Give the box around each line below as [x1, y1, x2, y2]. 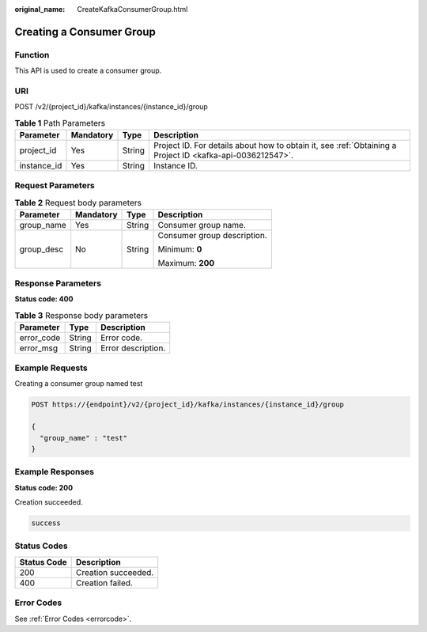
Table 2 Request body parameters [14, 198, 142, 208]
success [31, 519, 61, 528]
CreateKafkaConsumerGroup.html [77, 5, 188, 13]
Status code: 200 [14, 483, 74, 492]
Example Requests [14, 362, 88, 373]
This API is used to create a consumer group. [14, 66, 162, 75]
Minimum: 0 [157, 244, 202, 255]
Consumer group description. [157, 230, 268, 241]
